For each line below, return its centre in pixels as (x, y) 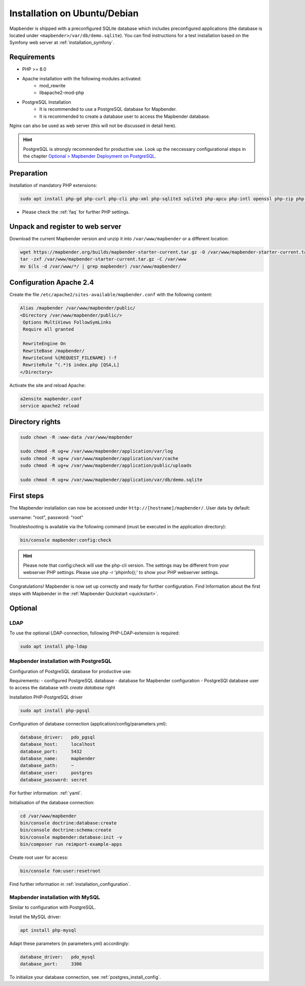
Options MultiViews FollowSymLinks (67, 322)
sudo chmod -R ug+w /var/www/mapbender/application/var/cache (99, 458)
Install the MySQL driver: (35, 916)
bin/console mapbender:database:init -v (71, 837)
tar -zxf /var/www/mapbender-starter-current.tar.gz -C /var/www (103, 259)
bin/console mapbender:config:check (66, 540)
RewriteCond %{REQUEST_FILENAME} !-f (70, 358)
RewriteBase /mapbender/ (54, 351)
